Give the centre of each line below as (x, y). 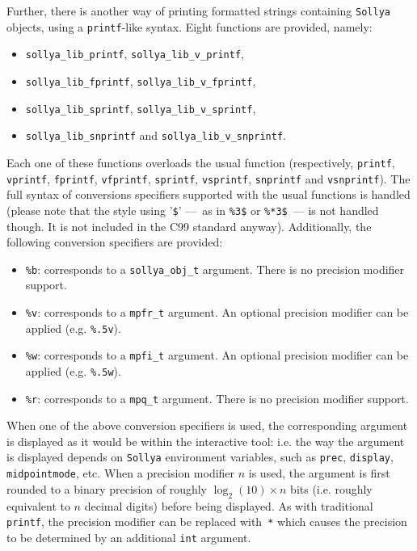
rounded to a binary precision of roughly (107, 488)
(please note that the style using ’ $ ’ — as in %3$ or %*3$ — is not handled (193, 210)
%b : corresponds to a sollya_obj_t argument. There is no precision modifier (215, 269)
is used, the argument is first (319, 473)
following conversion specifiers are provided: (115, 242)
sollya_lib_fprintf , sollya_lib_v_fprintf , (141, 80)
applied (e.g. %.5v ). (73, 328)
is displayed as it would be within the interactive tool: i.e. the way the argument (206, 441)
